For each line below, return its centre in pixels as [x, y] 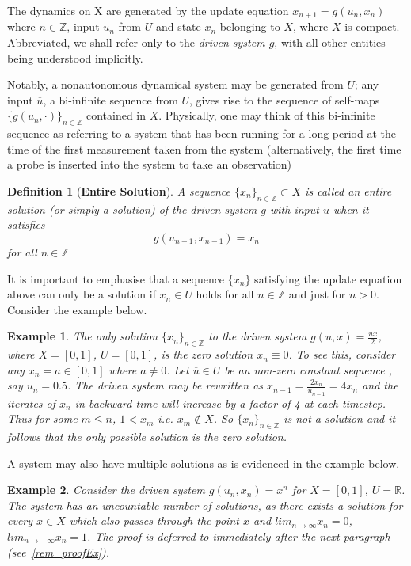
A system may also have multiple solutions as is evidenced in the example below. [204, 463]
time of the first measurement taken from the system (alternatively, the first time [204, 148]
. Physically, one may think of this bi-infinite [267, 115]
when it [351, 209]
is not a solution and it [340, 418]
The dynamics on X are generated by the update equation [148, 10]
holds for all [225, 294]
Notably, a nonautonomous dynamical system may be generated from [175, 84]
